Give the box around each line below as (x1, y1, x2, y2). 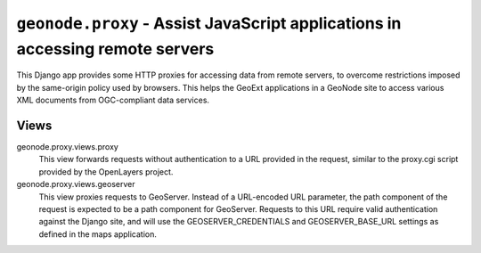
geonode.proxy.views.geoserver (16, 179, 135, 190)
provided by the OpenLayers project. (38, 166, 174, 177)
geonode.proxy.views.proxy (16, 142, 119, 152)
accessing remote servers (16, 38, 215, 59)
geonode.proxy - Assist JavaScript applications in (16, 13, 402, 33)
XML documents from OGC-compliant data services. (16, 94, 209, 106)
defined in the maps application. (38, 228, 158, 240)
